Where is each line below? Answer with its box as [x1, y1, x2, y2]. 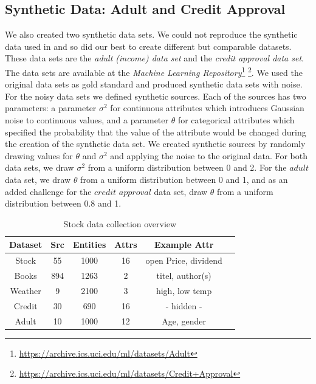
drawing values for [5, 149, 73, 162]
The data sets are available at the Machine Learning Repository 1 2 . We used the [5, 64, 303, 78]
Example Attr [154, 238, 214, 251]
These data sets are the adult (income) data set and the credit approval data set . [5, 52, 304, 64]
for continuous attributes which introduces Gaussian [110, 101, 304, 114]
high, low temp [156, 284, 212, 297]
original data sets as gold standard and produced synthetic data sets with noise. [5, 78, 303, 91]
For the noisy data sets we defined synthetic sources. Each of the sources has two [5, 89, 306, 102]
